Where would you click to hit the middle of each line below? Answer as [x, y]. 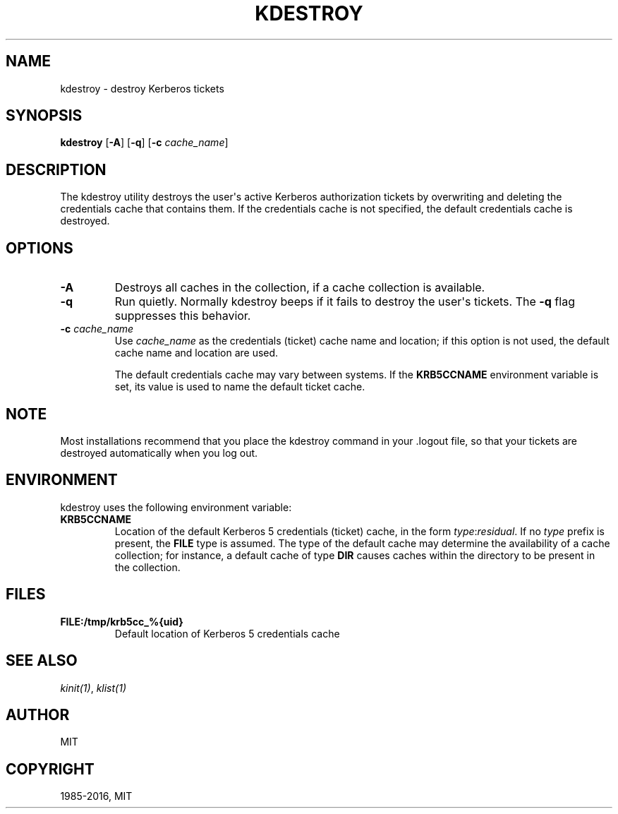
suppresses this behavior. [183, 316]
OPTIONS [40, 248]
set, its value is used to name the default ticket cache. [240, 387]
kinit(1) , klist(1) [93, 688]
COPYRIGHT [50, 769]
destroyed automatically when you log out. [159, 453]
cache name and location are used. [196, 353]
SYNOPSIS [44, 116]
